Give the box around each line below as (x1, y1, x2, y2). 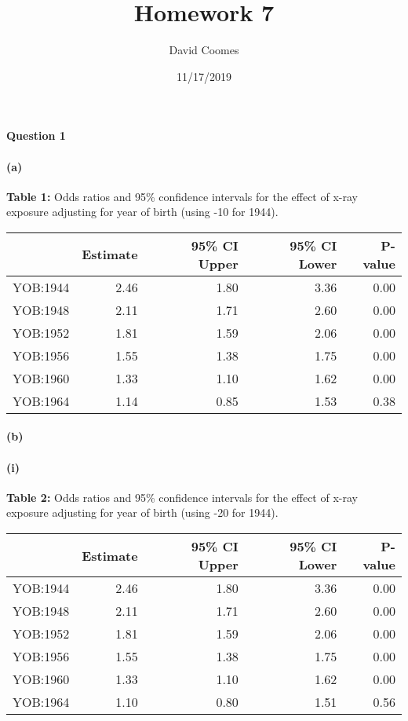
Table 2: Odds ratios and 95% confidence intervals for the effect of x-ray (6, 489, 358, 505)
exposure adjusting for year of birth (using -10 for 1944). (6, 203, 279, 220)
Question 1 (6, 127, 66, 144)
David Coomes (169, 42, 239, 58)
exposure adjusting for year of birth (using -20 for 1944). (6, 504, 279, 521)
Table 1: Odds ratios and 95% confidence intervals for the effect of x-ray (6, 188, 358, 204)
